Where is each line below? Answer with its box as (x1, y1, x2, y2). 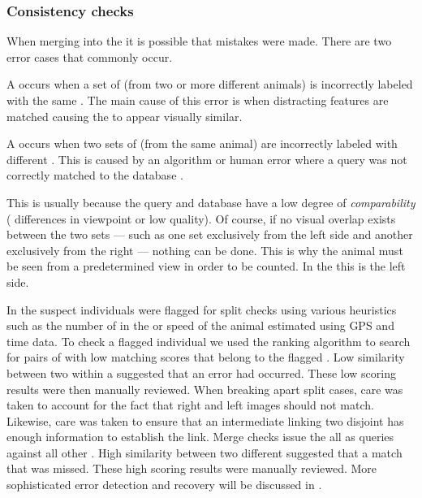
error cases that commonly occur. (6, 48, 173, 65)
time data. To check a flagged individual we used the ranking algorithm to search (6, 332, 411, 349)
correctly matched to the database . (6, 167, 183, 184)
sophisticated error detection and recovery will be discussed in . (6, 476, 322, 493)
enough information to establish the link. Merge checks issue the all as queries (6, 428, 394, 445)
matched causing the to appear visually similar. (6, 107, 243, 124)
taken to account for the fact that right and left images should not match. (6, 396, 374, 414)
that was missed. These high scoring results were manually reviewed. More (6, 460, 377, 477)
